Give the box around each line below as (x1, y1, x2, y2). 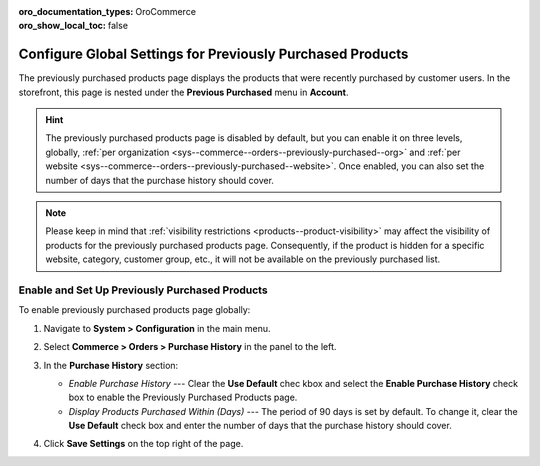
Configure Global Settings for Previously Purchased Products (18, 46, 409, 63)
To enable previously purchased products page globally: (18, 304, 251, 316)
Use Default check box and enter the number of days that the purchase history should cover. (68, 420, 452, 432)
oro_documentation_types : (18, 6, 134, 17)
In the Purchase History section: (43, 359, 179, 371)
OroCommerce (135, 6, 197, 17)
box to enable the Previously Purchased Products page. (68, 391, 298, 404)
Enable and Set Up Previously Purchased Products (18, 283, 269, 297)
